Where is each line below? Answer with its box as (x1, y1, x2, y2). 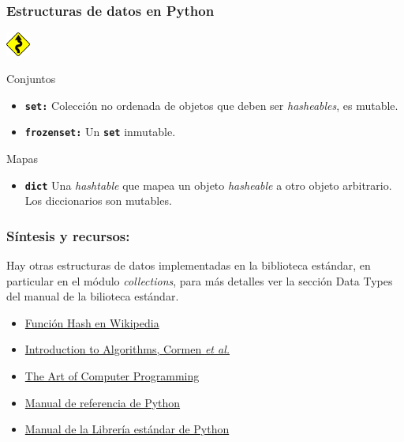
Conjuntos (6, 70, 56, 87)
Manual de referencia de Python (24, 394, 181, 410)
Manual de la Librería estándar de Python (24, 421, 230, 437)
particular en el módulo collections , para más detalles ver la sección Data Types (6, 272, 393, 289)
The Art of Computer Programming (24, 367, 200, 383)
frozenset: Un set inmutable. (24, 123, 176, 140)
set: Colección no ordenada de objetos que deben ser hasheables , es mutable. (24, 96, 398, 113)
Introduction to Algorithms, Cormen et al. (24, 341, 230, 357)
